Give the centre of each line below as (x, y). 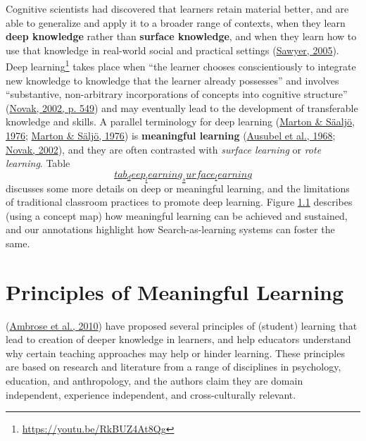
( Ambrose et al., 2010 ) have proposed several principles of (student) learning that (182, 325)
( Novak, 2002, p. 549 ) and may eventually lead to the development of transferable (182, 107)
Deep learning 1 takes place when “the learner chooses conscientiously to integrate (181, 66)
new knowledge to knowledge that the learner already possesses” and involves (172, 80)
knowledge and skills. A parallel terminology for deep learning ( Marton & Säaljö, (180, 122)
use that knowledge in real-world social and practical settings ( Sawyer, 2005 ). (172, 50)
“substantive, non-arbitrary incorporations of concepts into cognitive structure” (177, 94)
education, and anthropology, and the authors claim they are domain (154, 381)
